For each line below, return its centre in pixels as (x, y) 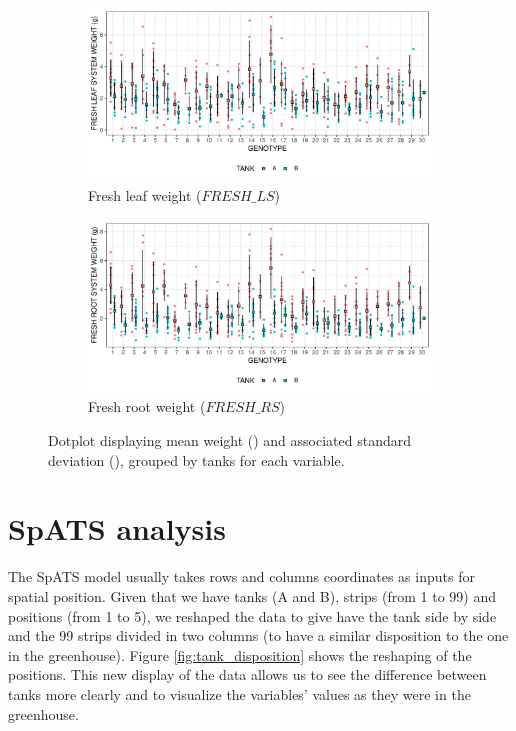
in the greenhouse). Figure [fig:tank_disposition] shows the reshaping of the (240, 654)
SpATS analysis (117, 528)
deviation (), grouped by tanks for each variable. (196, 459)
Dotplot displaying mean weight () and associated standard (230, 440)
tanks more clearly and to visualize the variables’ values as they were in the (239, 693)
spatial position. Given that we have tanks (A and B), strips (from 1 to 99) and (252, 595)
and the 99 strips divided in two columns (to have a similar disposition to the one (258, 635)
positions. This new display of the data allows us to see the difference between (247, 674)
